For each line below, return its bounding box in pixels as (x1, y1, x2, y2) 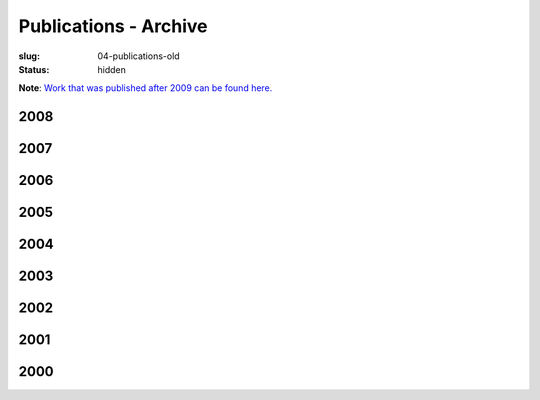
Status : (18, 63, 50, 75)
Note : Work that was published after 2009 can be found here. (18, 82, 273, 94)
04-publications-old (97, 50, 180, 62)
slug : (18, 50, 40, 62)
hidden (97, 63, 127, 75)
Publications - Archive (18, 15, 208, 37)
